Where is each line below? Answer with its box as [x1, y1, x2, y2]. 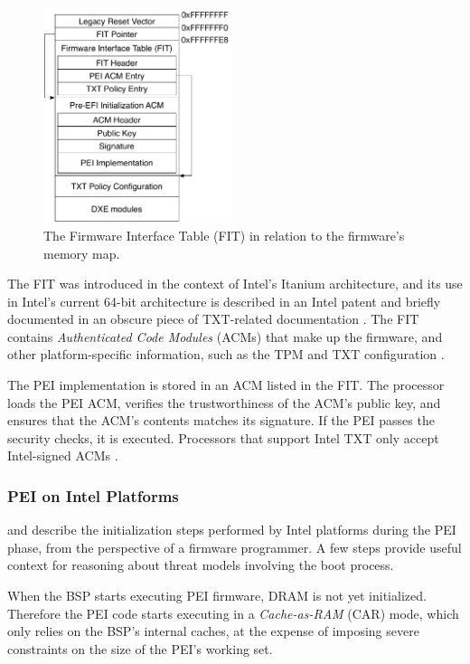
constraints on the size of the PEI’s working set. [7, 639, 273, 658]
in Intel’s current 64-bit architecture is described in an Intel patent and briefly [7, 291, 441, 310]
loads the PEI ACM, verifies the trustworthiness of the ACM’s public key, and [7, 393, 441, 412]
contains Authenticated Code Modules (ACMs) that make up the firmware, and [7, 327, 443, 346]
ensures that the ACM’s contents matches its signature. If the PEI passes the [7, 411, 435, 430]
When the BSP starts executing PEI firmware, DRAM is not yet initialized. [7, 586, 427, 605]
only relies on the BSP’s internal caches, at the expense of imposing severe [7, 621, 419, 640]
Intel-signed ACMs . [7, 446, 118, 465]
